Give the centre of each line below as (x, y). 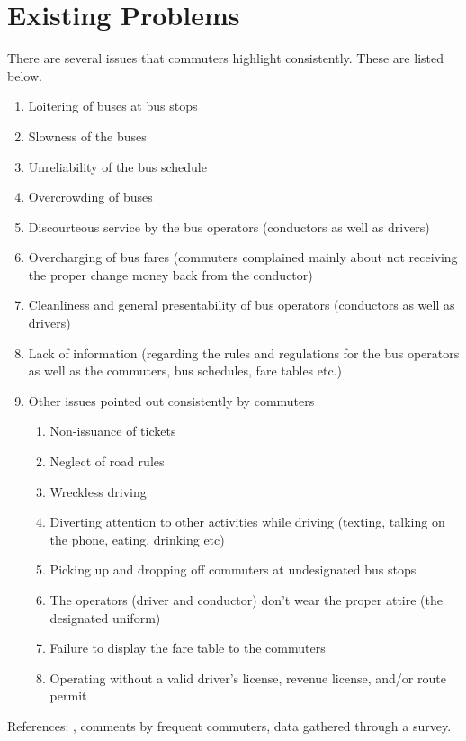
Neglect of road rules (107, 461)
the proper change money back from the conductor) (170, 274)
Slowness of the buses (87, 136)
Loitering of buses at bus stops (113, 106)
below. (25, 75)
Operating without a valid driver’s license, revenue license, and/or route (248, 678)
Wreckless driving (98, 491)
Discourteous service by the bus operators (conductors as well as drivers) (229, 226)
